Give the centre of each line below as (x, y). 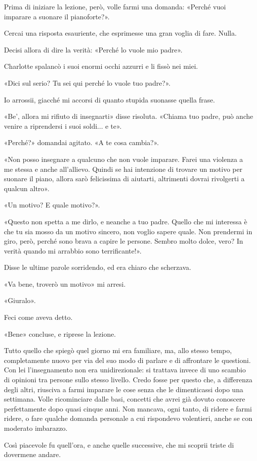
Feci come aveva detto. (38, 317)
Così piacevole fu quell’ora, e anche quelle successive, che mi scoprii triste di (119, 444)
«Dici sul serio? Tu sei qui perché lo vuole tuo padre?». (87, 82)
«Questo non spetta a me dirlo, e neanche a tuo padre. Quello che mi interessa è (126, 221)
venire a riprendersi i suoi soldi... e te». (63, 126)
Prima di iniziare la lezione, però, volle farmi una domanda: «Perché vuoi (115, 6)
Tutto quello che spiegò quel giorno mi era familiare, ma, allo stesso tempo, (118, 350)
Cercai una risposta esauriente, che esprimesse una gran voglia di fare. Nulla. (120, 33)
